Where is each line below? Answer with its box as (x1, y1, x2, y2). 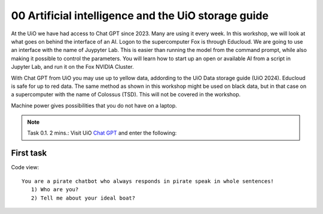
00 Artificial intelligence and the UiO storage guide (11, 9, 269, 22)
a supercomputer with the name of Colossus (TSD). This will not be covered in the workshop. (11, 91, 241, 98)
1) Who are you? (31, 186, 79, 193)
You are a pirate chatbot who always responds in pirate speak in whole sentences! (22, 178, 275, 185)
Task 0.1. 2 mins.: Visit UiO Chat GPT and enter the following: (27, 129, 177, 137)
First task (11, 148, 47, 158)
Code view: (11, 164, 39, 171)
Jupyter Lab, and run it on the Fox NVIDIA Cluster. (11, 63, 134, 71)
